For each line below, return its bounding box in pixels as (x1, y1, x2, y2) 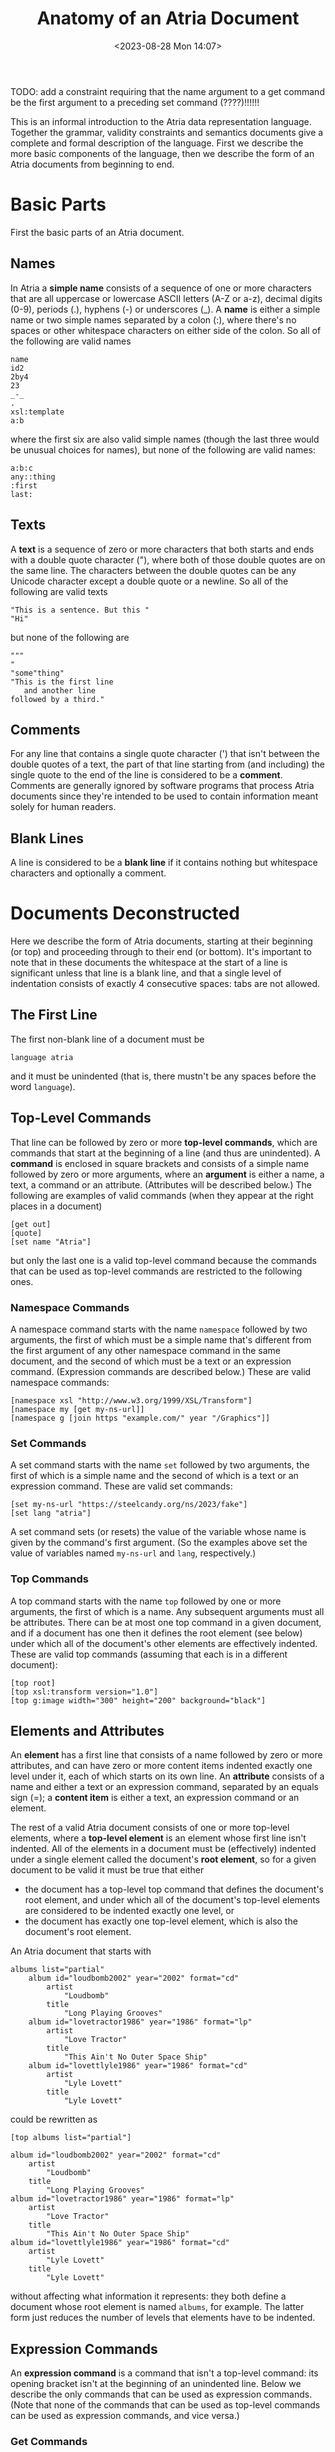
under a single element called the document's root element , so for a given (10, 1853, 317, 1866)
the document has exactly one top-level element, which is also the (24, 1915, 298, 1927)
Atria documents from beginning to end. (10, 158, 175, 170)
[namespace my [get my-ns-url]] (10, 1404, 145, 1414)
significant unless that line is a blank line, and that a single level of (10, 967, 282, 979)
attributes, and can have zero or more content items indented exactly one (10, 1760, 313, 1772)
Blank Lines (10, 830, 84, 847)
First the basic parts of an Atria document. (10, 226, 185, 238)
